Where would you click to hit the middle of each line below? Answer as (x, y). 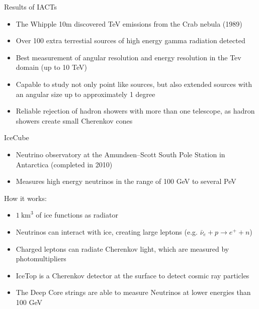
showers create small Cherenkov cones (74, 120)
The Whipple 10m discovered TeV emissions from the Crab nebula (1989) (129, 23)
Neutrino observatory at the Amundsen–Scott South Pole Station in (120, 154)
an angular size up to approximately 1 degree (85, 94)
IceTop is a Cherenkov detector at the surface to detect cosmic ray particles (133, 275)
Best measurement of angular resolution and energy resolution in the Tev (128, 57)
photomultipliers (41, 259)
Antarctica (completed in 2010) (64, 164)
